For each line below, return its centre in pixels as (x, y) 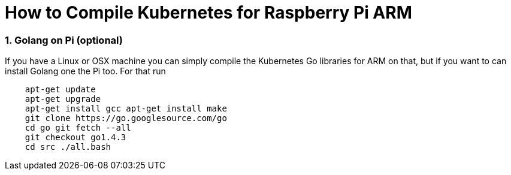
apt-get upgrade (63, 99)
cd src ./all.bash (68, 147)
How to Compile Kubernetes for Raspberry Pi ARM (208, 13)
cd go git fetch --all (78, 128)
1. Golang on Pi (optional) (64, 40)
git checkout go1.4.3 (75, 138)
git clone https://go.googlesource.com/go (126, 118)
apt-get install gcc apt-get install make (126, 109)
